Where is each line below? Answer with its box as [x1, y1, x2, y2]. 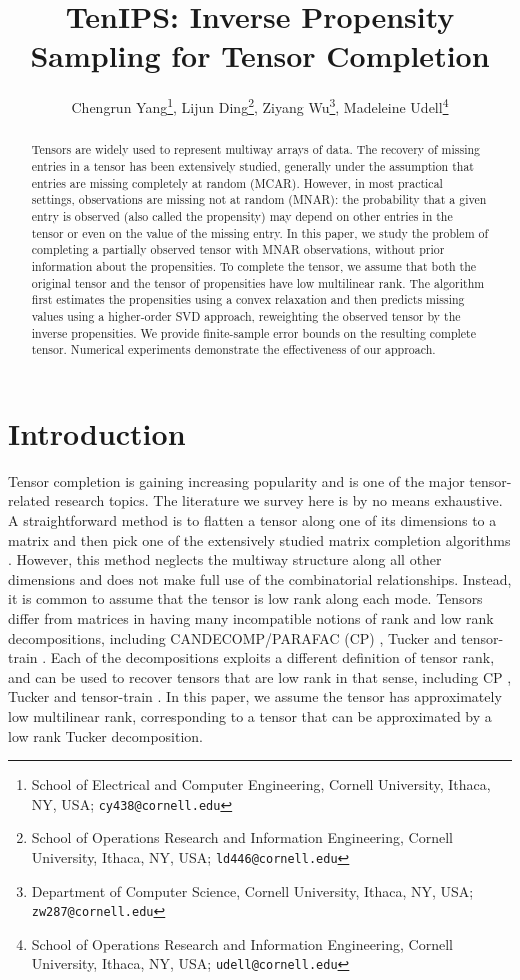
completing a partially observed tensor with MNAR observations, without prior [31, 241, 445, 258]
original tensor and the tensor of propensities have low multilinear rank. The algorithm [31, 274, 485, 291]
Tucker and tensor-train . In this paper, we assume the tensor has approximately [8, 686, 502, 707]
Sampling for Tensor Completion [30, 35, 490, 76]
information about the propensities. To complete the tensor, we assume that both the [31, 257, 477, 274]
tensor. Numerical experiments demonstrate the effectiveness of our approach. [31, 341, 436, 358]
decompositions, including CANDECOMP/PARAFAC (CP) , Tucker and [8, 627, 457, 648]
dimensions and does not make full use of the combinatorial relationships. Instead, [8, 568, 512, 589]
